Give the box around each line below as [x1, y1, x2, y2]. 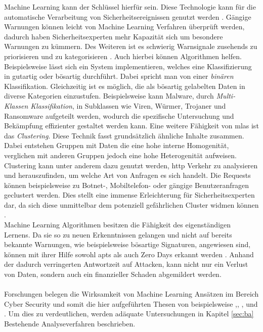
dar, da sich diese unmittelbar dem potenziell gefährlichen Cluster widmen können [4, 199, 259, 210]
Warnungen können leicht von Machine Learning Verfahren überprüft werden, [4, 21, 245, 32]
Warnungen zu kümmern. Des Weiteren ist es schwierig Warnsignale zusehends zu [4, 41, 257, 52]
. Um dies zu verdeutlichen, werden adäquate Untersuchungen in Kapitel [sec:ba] [4, 308, 254, 319]
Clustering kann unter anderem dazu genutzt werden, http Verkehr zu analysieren [4, 160, 258, 170]
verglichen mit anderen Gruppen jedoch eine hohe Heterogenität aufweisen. [4, 150, 237, 160]
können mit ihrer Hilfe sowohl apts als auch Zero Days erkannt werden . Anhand [4, 249, 254, 259]
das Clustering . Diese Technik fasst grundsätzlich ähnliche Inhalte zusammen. [4, 130, 244, 140]
